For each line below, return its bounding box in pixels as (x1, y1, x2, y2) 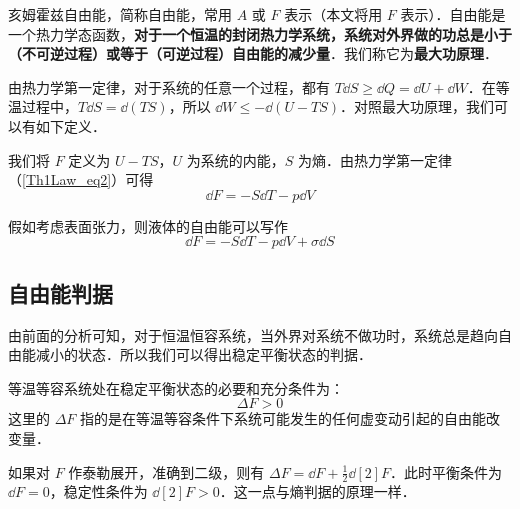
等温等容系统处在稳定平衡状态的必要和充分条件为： (8, 377, 344, 398)
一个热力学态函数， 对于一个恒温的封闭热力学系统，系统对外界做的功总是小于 (8, 23, 512, 44)
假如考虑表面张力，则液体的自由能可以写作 (8, 215, 288, 236)
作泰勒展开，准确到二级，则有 (68, 461, 265, 482)
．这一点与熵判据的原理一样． (219, 481, 416, 502)
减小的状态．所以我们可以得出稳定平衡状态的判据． (35, 344, 372, 365)
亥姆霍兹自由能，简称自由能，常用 (8, 4, 232, 24)
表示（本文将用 (284, 4, 383, 24)
